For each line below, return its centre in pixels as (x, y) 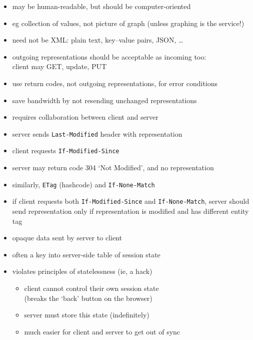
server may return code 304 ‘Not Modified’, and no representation (113, 167)
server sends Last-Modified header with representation (97, 133)
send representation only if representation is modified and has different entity (130, 211)
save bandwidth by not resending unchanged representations (104, 100)
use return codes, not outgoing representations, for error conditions (115, 83)
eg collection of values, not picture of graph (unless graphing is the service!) (128, 23)
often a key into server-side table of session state (86, 254)
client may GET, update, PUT (59, 66)
